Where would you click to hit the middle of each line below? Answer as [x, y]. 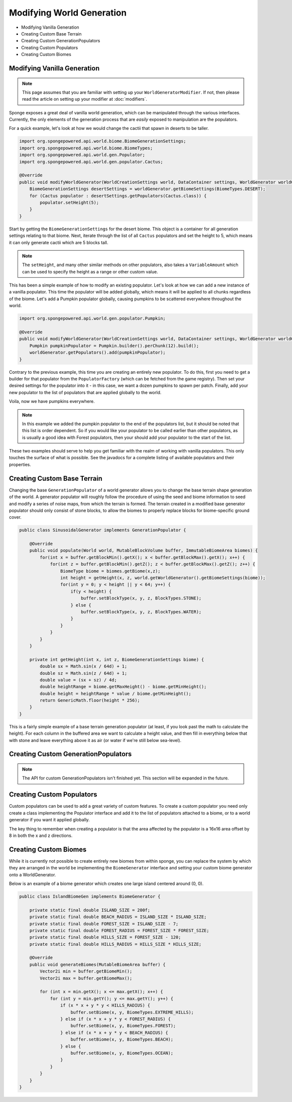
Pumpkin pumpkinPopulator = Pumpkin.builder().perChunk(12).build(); [114, 346]
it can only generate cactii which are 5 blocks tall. [59, 242]
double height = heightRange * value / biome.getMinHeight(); [116, 694]
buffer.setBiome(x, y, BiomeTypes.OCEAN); [122, 1053]
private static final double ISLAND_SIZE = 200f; [90, 910]
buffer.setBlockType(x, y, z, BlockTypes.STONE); [141, 598]
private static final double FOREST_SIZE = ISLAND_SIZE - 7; [104, 924]
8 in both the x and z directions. [41, 835]
